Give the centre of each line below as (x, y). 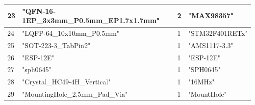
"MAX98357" (211, 15)
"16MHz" (201, 82)
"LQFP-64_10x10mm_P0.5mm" (71, 33)
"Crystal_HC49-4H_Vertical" (66, 82)
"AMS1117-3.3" (211, 45)
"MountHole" (207, 94)
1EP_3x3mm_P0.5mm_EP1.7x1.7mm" (91, 20)
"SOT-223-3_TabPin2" (56, 45)
